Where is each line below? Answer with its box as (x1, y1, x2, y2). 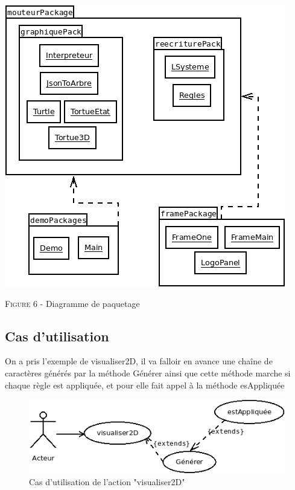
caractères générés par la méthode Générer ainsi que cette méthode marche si (5, 366, 291, 379)
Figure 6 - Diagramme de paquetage (5, 297, 140, 309)
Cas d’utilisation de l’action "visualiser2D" (29, 475, 185, 488)
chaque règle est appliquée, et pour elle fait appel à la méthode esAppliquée (5, 378, 285, 391)
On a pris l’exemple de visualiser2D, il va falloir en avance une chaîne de (5, 355, 273, 367)
